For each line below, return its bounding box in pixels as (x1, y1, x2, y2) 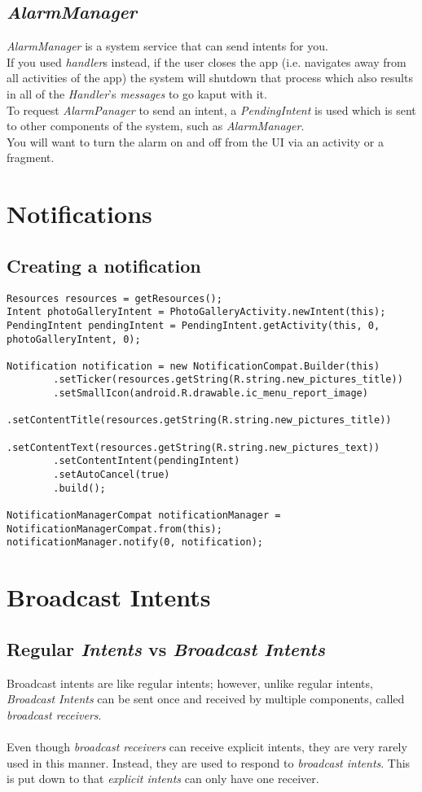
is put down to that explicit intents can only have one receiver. (7, 770, 319, 787)
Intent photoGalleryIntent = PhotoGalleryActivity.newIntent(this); (7, 306, 386, 318)
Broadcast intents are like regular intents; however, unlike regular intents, (7, 674, 373, 691)
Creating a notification (7, 252, 201, 278)
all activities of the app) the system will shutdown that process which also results (7, 69, 413, 86)
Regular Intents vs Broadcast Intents (7, 636, 325, 661)
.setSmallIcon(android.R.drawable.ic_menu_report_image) (53, 387, 368, 400)
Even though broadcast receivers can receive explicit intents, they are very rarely (7, 737, 407, 755)
